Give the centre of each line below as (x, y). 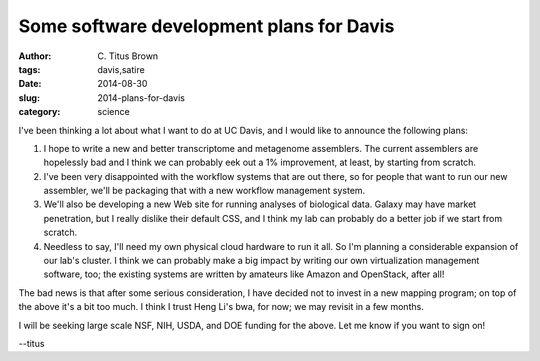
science (113, 112)
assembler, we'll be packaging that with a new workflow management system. (204, 191)
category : (39, 112)
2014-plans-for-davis (141, 97)
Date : (30, 84)
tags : (29, 69)
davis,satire (121, 69)
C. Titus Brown (128, 56)
